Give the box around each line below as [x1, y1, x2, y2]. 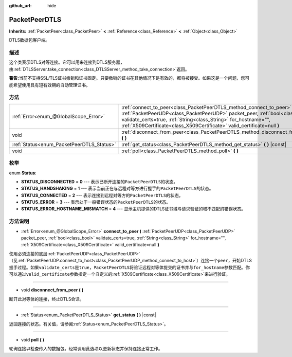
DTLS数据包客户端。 [9, 37, 50, 43]
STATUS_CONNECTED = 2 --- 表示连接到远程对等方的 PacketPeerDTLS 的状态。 [21, 192, 183, 198]
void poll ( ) [21, 337, 45, 342]
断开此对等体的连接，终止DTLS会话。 [9, 296, 84, 302]
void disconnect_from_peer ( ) [21, 287, 84, 293]
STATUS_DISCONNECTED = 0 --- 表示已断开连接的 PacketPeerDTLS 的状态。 [21, 178, 178, 184]
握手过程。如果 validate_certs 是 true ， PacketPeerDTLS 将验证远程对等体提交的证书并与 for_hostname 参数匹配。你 [9, 264, 250, 270]
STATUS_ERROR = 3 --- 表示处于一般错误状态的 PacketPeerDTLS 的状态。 [21, 199, 171, 205]
